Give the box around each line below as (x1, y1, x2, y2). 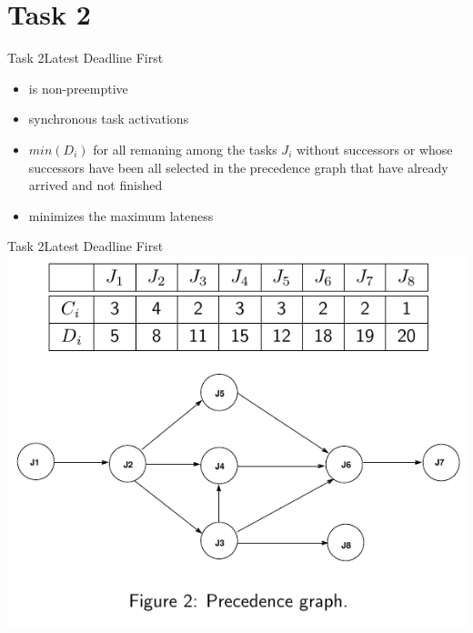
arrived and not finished (28, 176, 163, 195)
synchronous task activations (28, 109, 189, 128)
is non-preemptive (28, 78, 128, 97)
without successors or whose (296, 139, 453, 158)
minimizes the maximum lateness (28, 206, 214, 225)
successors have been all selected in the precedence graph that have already (28, 157, 448, 176)
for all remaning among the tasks (93, 139, 277, 158)
